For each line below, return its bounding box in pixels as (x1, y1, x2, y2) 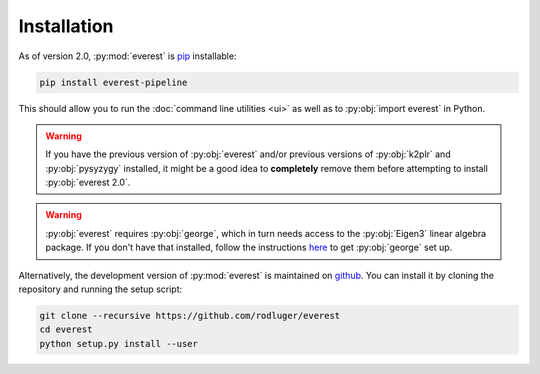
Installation (18, 15, 114, 37)
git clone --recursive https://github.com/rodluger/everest (39, 310, 341, 322)
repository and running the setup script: (18, 283, 183, 295)
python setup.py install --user (39, 338, 199, 349)
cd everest (39, 324, 93, 335)
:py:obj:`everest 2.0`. (45, 176, 131, 189)
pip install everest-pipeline (39, 76, 188, 88)
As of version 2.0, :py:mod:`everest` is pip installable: (18, 50, 237, 62)
